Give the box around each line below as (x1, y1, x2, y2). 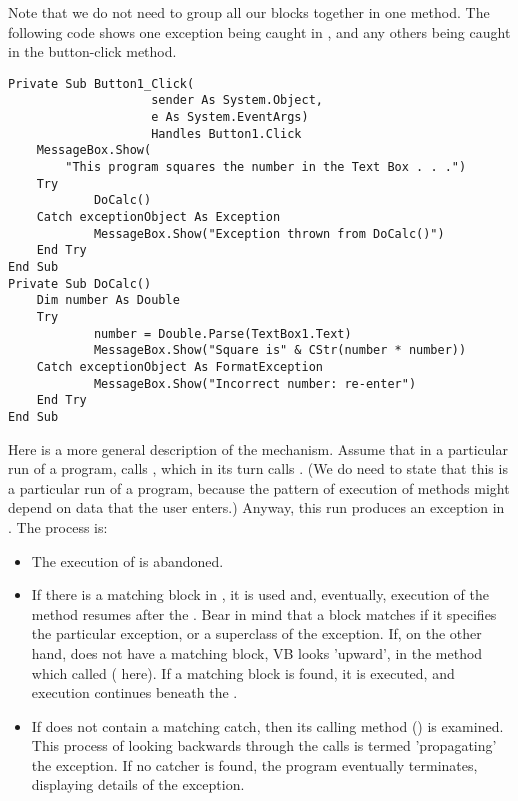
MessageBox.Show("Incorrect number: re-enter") (93, 376, 417, 391)
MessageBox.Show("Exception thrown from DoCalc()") (93, 226, 445, 241)
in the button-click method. (8, 41, 177, 62)
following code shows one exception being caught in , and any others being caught (8, 21, 511, 42)
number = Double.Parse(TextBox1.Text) (93, 326, 352, 341)
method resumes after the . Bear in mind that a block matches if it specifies (31, 603, 497, 624)
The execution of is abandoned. (31, 550, 224, 571)
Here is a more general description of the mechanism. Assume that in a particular (8, 438, 508, 459)
